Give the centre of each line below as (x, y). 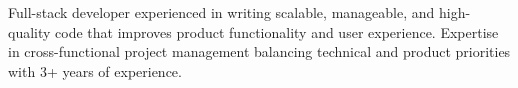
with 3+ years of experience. (95, 70)
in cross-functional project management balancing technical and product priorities (259, 51)
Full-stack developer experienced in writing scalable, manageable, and (221, 12)
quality (29, 31)
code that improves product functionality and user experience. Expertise (277, 31)
